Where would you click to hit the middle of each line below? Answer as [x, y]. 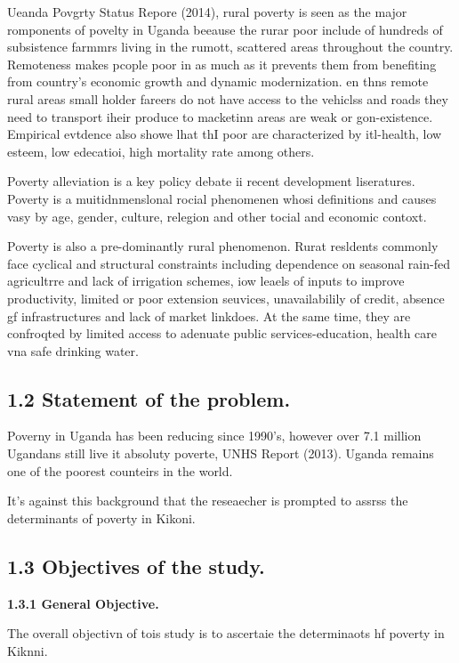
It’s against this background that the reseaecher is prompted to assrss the [208, 501]
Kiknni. [28, 650]
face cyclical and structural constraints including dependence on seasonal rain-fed [229, 263]
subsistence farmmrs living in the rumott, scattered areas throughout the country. [230, 47]
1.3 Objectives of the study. [136, 566]
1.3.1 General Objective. [83, 603]
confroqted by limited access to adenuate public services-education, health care [222, 333]
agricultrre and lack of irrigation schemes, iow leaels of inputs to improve [206, 281]
